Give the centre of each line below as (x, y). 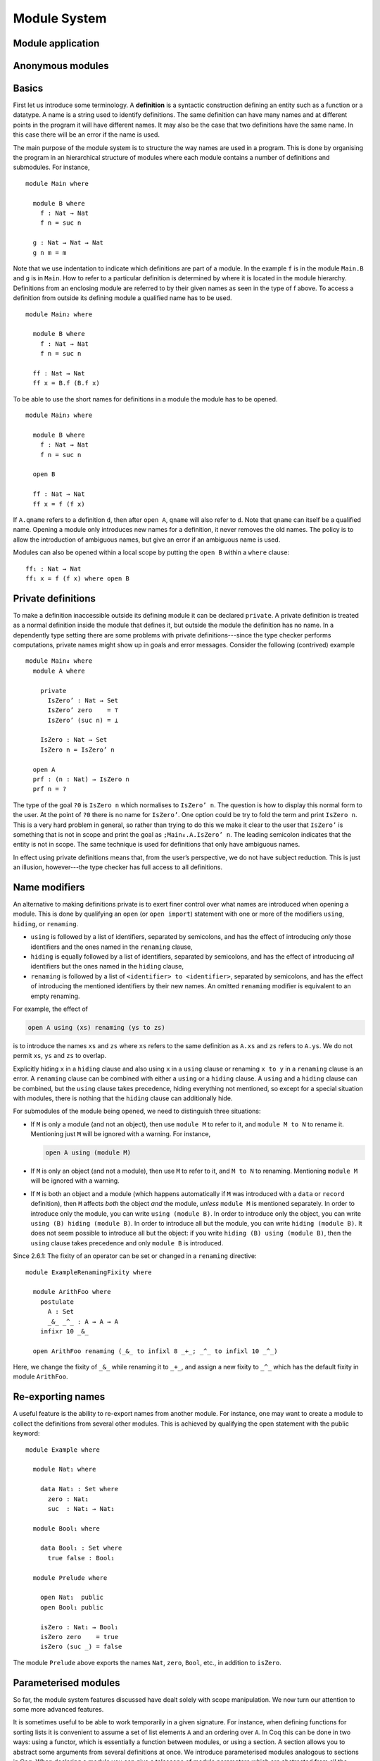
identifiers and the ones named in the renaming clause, (112, 947)
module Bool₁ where (66, 1528)
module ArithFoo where (72, 1292)
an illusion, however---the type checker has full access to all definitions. (118, 867)
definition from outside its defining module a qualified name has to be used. (122, 298)
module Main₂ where (59, 314)
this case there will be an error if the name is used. (86, 135)
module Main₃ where (59, 415)
